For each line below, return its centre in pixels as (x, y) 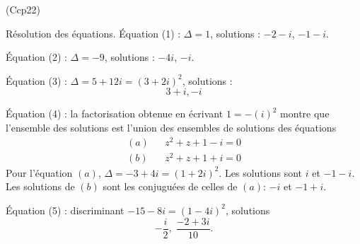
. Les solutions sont (261, 172)
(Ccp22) (23, 9)
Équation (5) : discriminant (65, 210)
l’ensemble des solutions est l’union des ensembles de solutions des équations (171, 127)
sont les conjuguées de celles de (170, 186)
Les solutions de (40, 186)
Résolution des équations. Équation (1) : (93, 33)
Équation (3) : (36, 80)
